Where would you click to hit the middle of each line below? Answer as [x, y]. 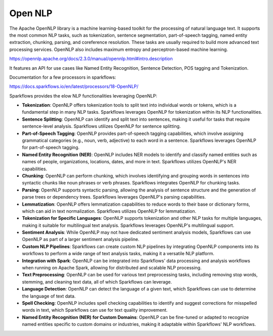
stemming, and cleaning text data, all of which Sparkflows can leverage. [97, 282]
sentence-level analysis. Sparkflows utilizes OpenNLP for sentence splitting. [101, 126]
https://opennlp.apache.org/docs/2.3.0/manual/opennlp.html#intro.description [91, 59]
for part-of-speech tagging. [51, 148]
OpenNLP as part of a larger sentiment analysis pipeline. [81, 239]
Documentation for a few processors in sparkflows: [63, 77]
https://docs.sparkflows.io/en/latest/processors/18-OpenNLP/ [74, 86]
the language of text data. [49, 296]
